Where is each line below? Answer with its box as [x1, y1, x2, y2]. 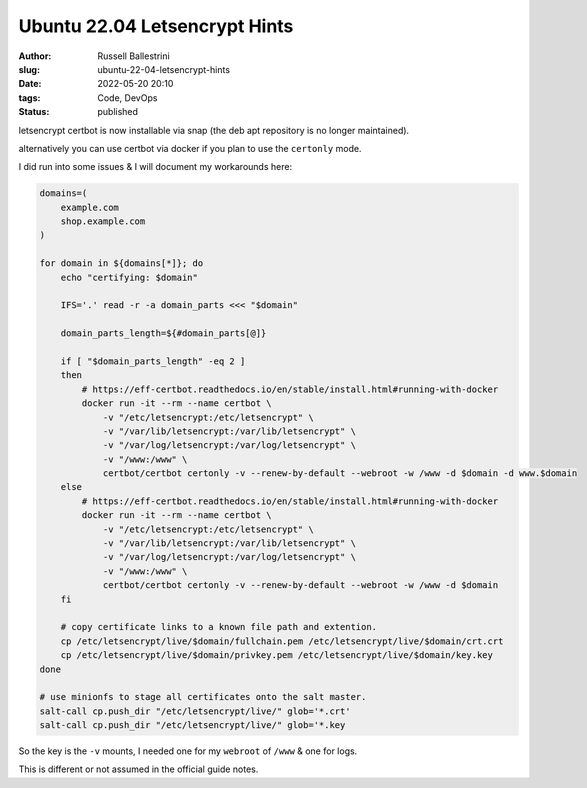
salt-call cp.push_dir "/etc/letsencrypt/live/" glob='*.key [39, 720, 346, 731]
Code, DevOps [97, 91, 158, 104]
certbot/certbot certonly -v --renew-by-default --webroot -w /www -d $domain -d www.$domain [102, 468, 578, 479]
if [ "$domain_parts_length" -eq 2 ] [60, 355, 246, 367]
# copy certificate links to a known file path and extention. [60, 621, 378, 633]
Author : [18, 50, 52, 62]
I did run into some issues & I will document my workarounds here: [18, 161, 293, 173]
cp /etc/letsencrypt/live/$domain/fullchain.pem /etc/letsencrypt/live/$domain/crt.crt [60, 635, 504, 647]
